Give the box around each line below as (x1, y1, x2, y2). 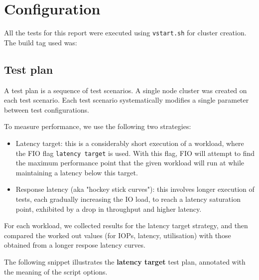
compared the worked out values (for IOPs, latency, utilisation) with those (4, 230, 231, 240)
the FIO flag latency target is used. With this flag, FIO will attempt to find (15, 147, 255, 158)
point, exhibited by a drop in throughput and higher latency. (15, 203, 202, 214)
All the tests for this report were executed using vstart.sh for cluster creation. (4, 27, 247, 38)
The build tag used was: (4, 37, 77, 47)
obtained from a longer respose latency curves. (4, 240, 145, 250)
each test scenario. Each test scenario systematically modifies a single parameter (4, 95, 249, 105)
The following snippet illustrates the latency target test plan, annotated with (4, 256, 246, 267)
